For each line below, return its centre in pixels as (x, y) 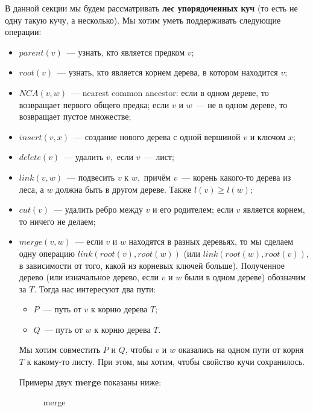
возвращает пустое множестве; (75, 116)
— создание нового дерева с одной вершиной (157, 136)
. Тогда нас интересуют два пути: (95, 288)
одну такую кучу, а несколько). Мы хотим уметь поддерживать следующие (143, 20)
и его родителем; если (193, 209)
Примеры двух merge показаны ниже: (90, 381)
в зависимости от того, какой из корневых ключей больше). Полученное (152, 265)
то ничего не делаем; (57, 221)
